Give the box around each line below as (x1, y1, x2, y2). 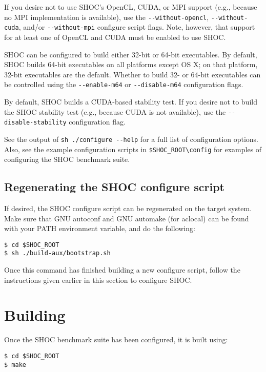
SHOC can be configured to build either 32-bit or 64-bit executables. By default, (4, 49, 257, 59)
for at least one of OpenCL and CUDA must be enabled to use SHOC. (4, 31, 226, 42)
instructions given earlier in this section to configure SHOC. (4, 274, 192, 285)
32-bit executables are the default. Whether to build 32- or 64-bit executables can (4, 69, 261, 79)
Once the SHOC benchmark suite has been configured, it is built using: (4, 334, 228, 345)
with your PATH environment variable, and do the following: (4, 223, 195, 234)
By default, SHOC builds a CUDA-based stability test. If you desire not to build (4, 96, 257, 107)
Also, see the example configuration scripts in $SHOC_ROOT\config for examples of (4, 143, 262, 154)
